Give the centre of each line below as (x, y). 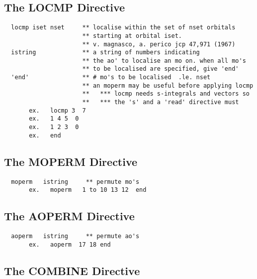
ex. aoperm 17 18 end (70, 244)
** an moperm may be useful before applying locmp (168, 85)
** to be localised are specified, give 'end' (161, 69)
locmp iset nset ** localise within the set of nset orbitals (123, 28)
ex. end (45, 135)
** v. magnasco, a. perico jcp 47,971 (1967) (159, 44)
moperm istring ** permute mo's (75, 182)
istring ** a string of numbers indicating (105, 53)
